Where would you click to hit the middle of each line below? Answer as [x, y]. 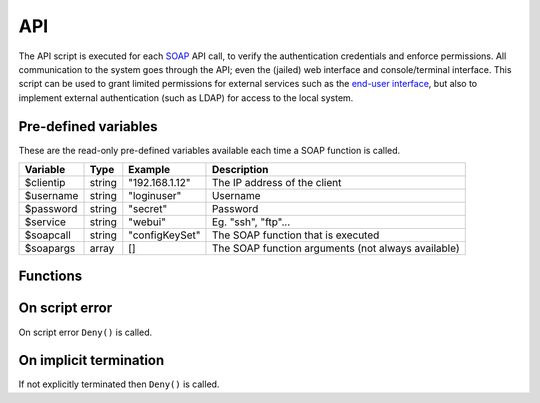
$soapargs [50, 248]
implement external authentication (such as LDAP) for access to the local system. [186, 97]
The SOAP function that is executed [295, 235]
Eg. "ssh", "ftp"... [251, 222]
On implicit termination [91, 360]
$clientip [45, 183]
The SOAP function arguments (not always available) [335, 248]
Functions [50, 276]
